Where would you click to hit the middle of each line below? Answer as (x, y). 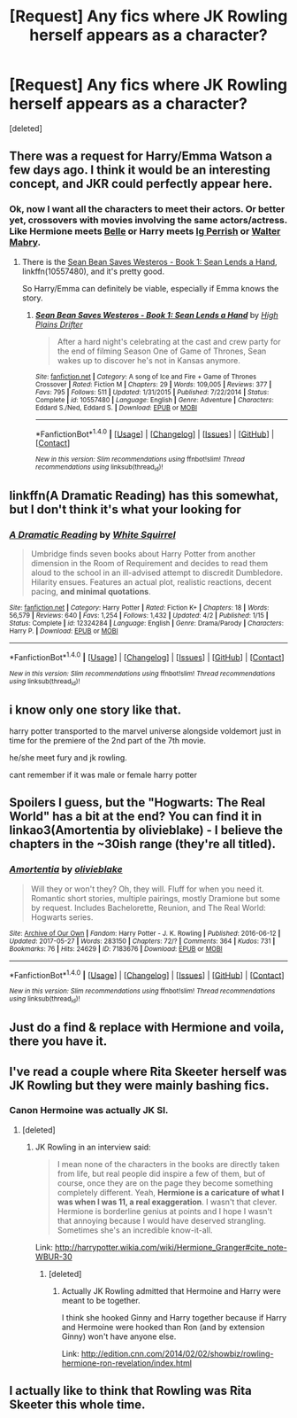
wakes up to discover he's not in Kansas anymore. (148, 360)
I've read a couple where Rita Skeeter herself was (148, 1071)
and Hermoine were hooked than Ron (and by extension (163, 1327)
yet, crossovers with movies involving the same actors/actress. (148, 221)
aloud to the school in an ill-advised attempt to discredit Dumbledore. (157, 573)
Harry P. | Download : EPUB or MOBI (64, 631)
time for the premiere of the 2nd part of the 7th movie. (107, 741)
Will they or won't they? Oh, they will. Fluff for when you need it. (147, 889)
